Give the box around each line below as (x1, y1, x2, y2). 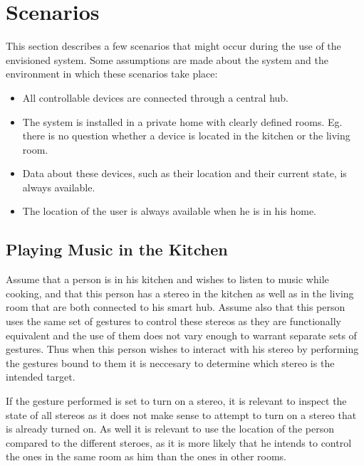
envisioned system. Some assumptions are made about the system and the (6, 52, 328, 67)
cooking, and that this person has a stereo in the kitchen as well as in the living (6, 285, 354, 300)
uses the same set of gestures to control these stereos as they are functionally (6, 314, 342, 329)
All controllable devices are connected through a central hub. (22, 90, 288, 105)
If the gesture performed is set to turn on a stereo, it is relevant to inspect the (6, 393, 347, 408)
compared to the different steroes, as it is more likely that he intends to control (6, 435, 352, 450)
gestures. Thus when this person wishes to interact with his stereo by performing (6, 341, 359, 356)
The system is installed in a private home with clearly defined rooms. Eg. (22, 114, 343, 129)
